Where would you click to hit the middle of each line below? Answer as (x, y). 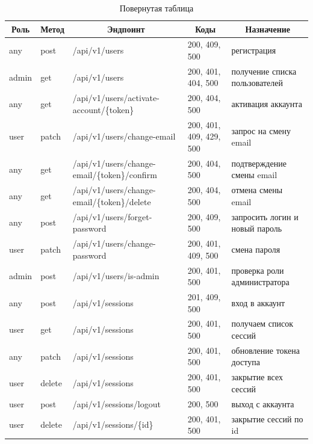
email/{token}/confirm (115, 175)
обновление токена (265, 350)
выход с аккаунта (263, 403)
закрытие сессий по (267, 418)
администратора (260, 282)
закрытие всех (257, 377)
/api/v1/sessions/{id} (113, 424)
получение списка (264, 71)
